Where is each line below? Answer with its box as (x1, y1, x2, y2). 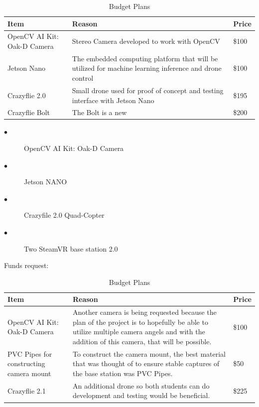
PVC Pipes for (7, 348, 52, 359)
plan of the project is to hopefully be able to (72, 316, 208, 327)
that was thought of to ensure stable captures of (72, 358, 220, 369)
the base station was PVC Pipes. (72, 368, 173, 379)
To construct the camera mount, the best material (72, 348, 226, 359)
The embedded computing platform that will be (72, 53, 218, 63)
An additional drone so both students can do (72, 380, 210, 391)
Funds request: (4, 260, 49, 271)
